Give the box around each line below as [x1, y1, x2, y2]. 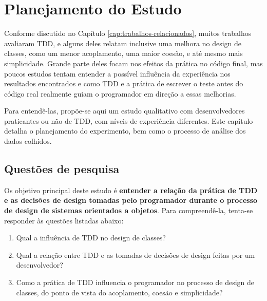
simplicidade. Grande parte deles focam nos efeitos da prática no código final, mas [4, 58, 263, 68]
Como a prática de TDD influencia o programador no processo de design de [16, 277, 254, 288]
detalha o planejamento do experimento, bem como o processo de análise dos [4, 125, 246, 136]
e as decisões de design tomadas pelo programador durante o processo [4, 195, 258, 205]
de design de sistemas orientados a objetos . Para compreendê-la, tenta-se [4, 205, 253, 216]
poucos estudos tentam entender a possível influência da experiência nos [4, 68, 231, 79]
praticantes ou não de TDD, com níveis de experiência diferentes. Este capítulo [4, 115, 253, 126]
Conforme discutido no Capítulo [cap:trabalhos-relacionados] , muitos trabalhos [4, 28, 252, 39]
